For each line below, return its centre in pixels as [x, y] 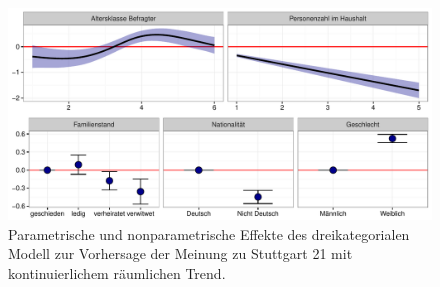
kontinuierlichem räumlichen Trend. [117, 272]
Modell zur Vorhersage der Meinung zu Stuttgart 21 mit [180, 253]
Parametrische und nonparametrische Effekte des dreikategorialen [209, 233]
